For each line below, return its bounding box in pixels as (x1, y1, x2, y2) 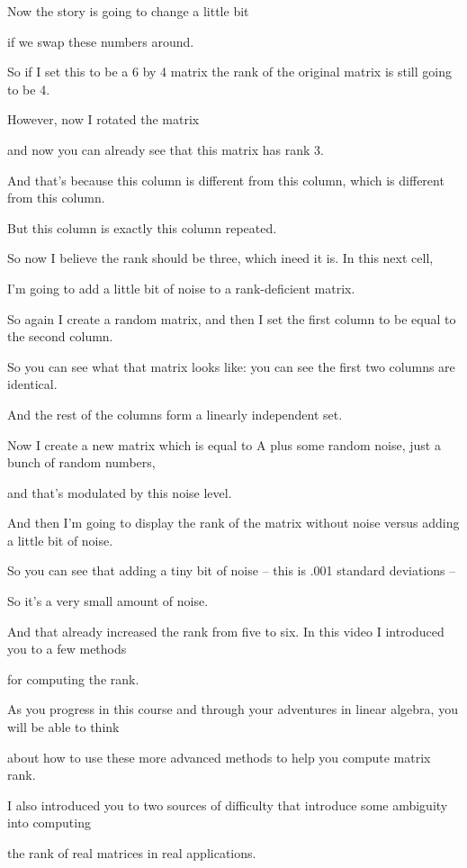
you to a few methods (7, 639, 127, 658)
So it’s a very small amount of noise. (7, 592, 209, 610)
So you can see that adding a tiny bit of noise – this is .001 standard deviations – (7, 561, 456, 580)
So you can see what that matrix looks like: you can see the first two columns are (7, 357, 455, 375)
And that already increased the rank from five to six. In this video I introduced (7, 621, 445, 640)
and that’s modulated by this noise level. (7, 483, 232, 502)
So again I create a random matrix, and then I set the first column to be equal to (7, 309, 456, 328)
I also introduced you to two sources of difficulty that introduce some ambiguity (7, 795, 448, 814)
